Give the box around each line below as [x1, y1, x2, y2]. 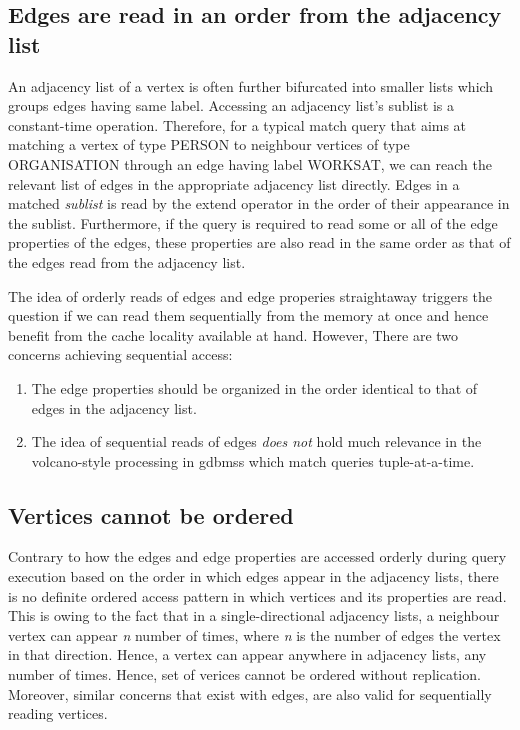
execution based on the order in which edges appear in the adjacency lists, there [8, 566, 499, 587]
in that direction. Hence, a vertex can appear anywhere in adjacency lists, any [8, 644, 487, 665]
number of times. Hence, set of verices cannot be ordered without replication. [8, 664, 481, 685]
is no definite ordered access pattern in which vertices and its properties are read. [8, 585, 507, 606]
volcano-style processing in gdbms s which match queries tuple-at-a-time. [31, 450, 475, 471]
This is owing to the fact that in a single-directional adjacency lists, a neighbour [8, 605, 500, 626]
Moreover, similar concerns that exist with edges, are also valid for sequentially [8, 683, 492, 704]
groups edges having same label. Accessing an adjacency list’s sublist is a [8, 95, 455, 116]
